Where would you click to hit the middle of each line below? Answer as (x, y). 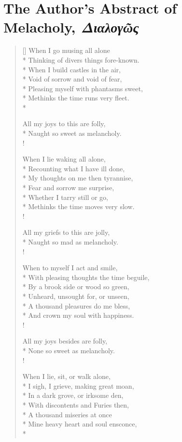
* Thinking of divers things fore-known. (81, 59)
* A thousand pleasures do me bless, (76, 305)
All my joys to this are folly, (64, 123)
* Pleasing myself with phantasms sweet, (83, 88)
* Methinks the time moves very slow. (78, 206)
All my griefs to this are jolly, (66, 232)
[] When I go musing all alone (66, 50)
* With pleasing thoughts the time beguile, (86, 277)
